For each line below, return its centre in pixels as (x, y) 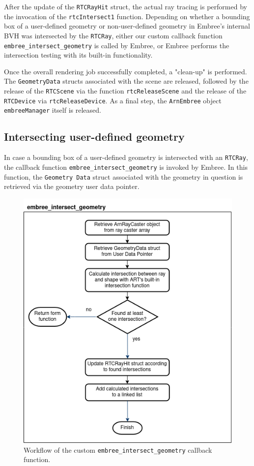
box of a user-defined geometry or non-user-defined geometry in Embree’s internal (127, 26)
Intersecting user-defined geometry (94, 137)
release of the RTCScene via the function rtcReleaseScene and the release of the (125, 91)
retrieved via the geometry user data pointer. (72, 186)
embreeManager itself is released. (53, 110)
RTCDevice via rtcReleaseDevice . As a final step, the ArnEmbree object (113, 100)
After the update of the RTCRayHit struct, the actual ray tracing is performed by (126, 6)
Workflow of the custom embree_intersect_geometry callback (118, 450)
